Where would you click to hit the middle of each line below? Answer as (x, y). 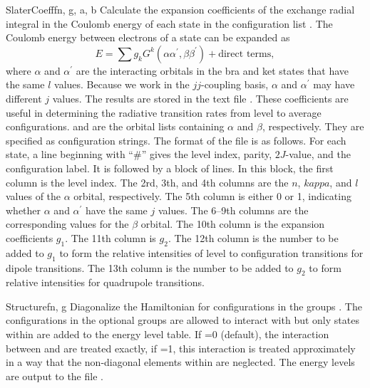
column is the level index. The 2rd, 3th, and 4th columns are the (147, 182)
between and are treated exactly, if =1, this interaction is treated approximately (181, 348)
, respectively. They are (313, 126)
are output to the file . (55, 376)
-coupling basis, (235, 84)
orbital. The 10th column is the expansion (233, 224)
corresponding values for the (67, 224)
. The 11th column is (111, 237)
